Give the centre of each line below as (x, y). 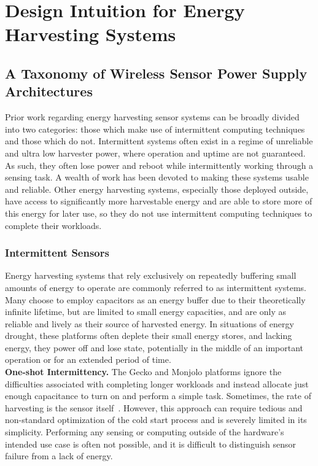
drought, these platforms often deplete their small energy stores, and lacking (149, 336)
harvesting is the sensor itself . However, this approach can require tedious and (154, 407)
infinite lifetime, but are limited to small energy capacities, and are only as (146, 312)
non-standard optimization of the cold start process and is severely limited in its (156, 420)
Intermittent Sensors (57, 253)
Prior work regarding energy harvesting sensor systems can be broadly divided (152, 117)
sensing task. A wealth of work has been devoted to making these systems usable (157, 177)
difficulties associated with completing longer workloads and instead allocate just (157, 383)
